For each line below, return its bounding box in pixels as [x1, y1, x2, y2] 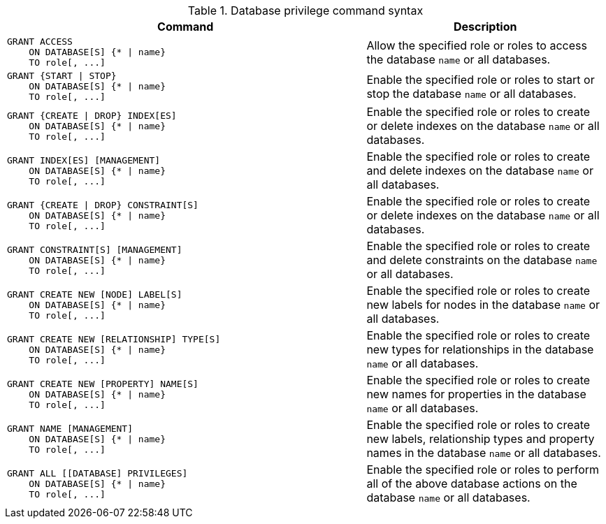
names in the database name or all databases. [366, 446, 601, 460]
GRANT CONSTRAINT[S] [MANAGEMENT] [7, 244, 182, 255]
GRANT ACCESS [7, 36, 73, 47]
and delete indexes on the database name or [366, 163, 593, 177]
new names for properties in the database [366, 387, 586, 401]
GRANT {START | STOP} [7, 71, 117, 81]
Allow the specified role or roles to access [366, 38, 587, 52]
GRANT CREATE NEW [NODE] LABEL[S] [7, 289, 182, 300]
